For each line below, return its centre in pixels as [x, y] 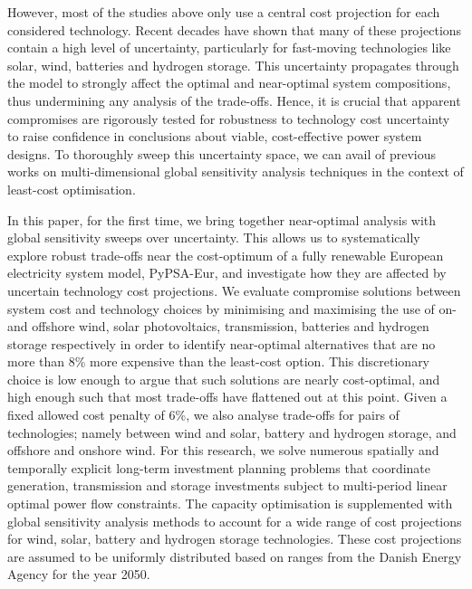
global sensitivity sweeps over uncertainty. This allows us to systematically [214, 237]
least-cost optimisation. [72, 189]
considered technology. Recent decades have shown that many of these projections [235, 29]
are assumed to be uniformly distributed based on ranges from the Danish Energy [235, 556]
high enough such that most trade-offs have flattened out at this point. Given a [227, 397]
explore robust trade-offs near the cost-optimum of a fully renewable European [226, 255]
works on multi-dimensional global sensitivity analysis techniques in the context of [236, 171]
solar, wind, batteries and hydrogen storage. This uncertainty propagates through [233, 65]
